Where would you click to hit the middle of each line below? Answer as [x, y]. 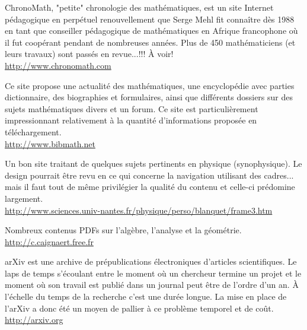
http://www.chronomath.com [58, 65]
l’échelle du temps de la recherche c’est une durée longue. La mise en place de [146, 296]
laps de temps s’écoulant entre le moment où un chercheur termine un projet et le [153, 273]
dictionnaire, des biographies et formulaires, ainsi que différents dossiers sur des [149, 97]
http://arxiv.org [34, 320]
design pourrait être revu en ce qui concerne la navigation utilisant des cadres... [149, 175]
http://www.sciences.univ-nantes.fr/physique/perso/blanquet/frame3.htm [139, 210]
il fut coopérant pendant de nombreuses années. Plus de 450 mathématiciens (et [150, 42]
